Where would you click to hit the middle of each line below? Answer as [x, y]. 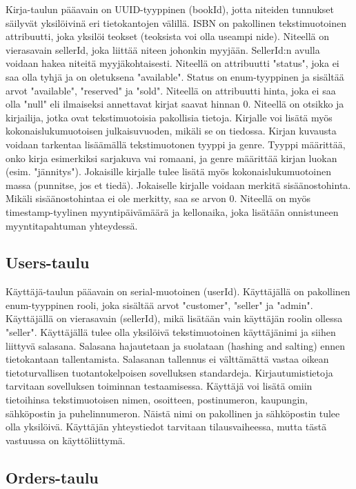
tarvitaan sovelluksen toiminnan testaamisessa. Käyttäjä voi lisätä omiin [159, 386]
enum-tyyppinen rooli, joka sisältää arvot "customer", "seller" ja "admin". [159, 305]
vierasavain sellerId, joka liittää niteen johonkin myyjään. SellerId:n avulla [163, 49]
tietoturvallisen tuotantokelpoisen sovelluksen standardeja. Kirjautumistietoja [169, 372]
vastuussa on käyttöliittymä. [66, 440]
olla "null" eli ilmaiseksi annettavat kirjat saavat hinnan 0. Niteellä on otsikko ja [175, 104]
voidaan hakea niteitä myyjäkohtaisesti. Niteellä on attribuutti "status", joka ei [172, 63]
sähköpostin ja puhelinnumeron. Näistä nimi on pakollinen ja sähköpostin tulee [173, 413]
